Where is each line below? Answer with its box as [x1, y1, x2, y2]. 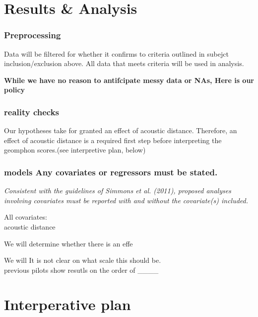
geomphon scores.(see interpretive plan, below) [4, 145, 146, 155]
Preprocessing [4, 29, 61, 41]
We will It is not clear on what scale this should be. [4, 255, 161, 265]
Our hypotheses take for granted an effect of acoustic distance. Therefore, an [4, 125, 237, 136]
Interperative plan [4, 294, 131, 314]
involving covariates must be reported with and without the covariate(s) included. [4, 195, 249, 205]
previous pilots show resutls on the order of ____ [4, 264, 159, 275]
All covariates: [4, 212, 47, 222]
